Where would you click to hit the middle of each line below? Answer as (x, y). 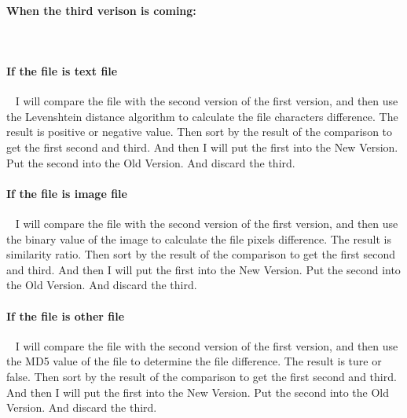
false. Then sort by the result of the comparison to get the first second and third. (202, 376)
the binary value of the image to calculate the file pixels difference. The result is (199, 238)
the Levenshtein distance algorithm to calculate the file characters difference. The (202, 116)
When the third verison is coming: (101, 10)
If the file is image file (67, 193)
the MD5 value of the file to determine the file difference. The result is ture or (194, 361)
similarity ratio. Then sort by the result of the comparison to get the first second (201, 254)
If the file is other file (66, 315)
